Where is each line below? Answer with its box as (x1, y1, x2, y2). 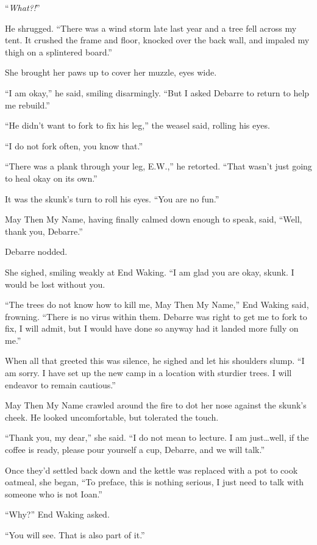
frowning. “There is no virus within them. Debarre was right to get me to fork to (5, 310, 307, 322)
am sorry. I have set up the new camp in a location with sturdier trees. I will (5, 366, 292, 379)
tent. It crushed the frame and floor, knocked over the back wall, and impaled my (5, 34, 310, 46)
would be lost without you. (5, 277, 105, 290)
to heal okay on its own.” (5, 171, 98, 184)
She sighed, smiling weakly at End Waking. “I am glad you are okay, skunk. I (5, 265, 294, 278)
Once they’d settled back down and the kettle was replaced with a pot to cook (5, 463, 298, 476)
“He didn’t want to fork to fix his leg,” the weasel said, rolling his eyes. (5, 119, 270, 132)
